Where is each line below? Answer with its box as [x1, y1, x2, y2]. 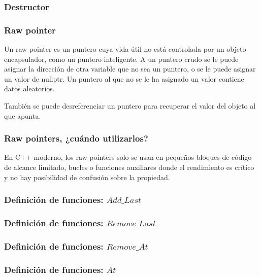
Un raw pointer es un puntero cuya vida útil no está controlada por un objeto [4, 44, 246, 54]
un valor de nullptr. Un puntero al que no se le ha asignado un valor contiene [4, 73, 244, 84]
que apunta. [4, 110, 41, 121]
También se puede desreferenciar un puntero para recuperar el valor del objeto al [4, 100, 256, 111]
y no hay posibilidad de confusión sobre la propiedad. [4, 171, 170, 182]
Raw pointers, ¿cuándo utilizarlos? [4, 132, 148, 145]
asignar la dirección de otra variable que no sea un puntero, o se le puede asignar [4, 63, 256, 74]
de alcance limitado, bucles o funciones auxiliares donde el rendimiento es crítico [4, 162, 254, 172]
